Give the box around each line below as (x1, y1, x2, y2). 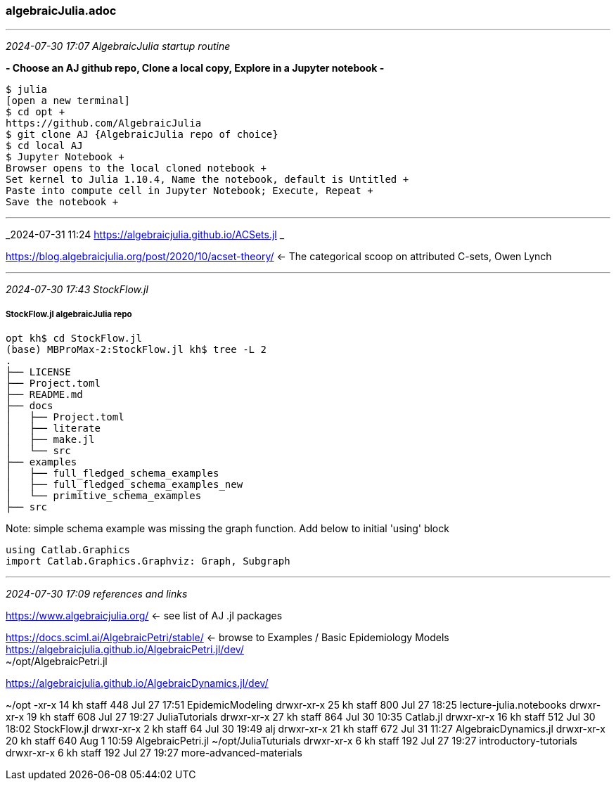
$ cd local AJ (6, 140, 83, 152)
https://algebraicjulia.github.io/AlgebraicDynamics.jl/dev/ (6, 677, 269, 690)
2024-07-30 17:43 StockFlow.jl (6, 283, 148, 296)
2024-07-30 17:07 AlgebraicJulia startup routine (6, 40, 231, 53)
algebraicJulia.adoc (6, 4, 117, 18)
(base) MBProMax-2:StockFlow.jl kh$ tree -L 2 (6, 344, 267, 356)
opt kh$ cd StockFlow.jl (6, 333, 142, 344)
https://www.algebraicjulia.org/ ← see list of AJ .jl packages (6, 610, 283, 622)
